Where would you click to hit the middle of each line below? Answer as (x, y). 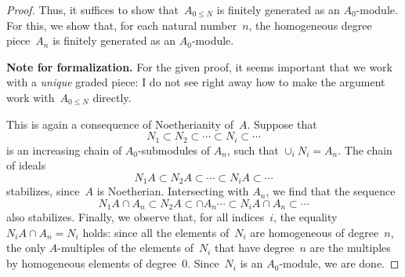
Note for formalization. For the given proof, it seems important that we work (199, 66)
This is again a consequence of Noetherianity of (120, 124)
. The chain (365, 149)
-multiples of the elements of (125, 248)
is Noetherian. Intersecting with (173, 191)
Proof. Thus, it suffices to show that (92, 9)
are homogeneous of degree (315, 232)
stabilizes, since (43, 191)
